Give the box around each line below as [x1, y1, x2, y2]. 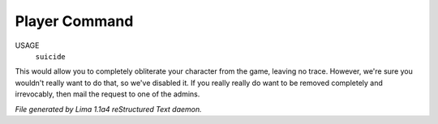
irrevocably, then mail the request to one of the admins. [15, 89, 200, 99]
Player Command [15, 12, 134, 30]
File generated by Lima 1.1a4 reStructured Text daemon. [15, 104, 202, 113]
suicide [35, 52, 67, 61]
